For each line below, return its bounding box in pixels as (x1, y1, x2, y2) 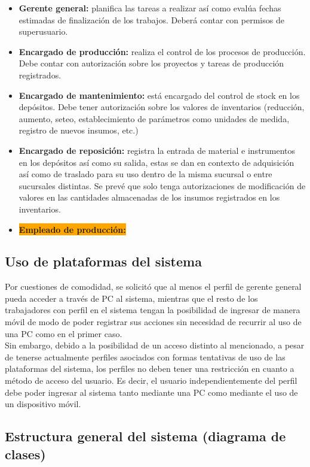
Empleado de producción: (19, 223, 126, 235)
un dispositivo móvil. (5, 398, 81, 410)
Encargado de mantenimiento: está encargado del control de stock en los (19, 89, 300, 101)
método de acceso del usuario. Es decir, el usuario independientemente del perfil (5, 374, 297, 387)
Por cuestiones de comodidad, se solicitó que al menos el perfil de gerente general (5, 280, 302, 293)
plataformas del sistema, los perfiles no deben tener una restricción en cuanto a (5, 362, 294, 375)
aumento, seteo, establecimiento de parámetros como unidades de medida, (19, 112, 290, 125)
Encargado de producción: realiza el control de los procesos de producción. (19, 45, 306, 57)
